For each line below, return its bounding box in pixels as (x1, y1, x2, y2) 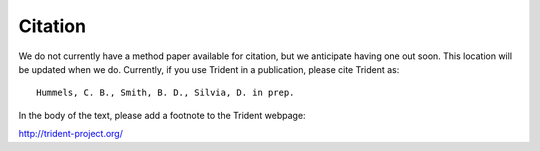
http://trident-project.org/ (18, 128, 124, 140)
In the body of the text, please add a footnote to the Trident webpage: (18, 109, 306, 121)
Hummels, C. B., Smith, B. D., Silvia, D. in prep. (36, 87, 295, 99)
